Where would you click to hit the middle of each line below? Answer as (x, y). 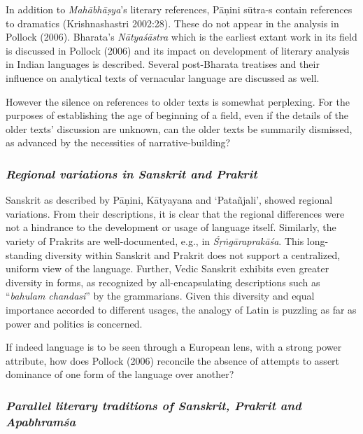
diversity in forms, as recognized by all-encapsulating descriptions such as (163, 282)
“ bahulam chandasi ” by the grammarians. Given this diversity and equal (160, 296)
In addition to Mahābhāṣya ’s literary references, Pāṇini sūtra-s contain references (179, 9)
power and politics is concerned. (74, 323)
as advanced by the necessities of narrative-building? (118, 142)
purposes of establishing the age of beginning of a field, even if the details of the (177, 115)
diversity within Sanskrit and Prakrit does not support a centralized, (193, 254)
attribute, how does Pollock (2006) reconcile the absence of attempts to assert (173, 360)
